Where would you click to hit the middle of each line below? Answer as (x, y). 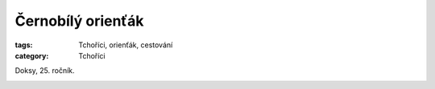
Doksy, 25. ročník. (45, 71)
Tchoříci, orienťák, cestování (126, 45)
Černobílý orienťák (79, 21)
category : (32, 55)
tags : (24, 45)
